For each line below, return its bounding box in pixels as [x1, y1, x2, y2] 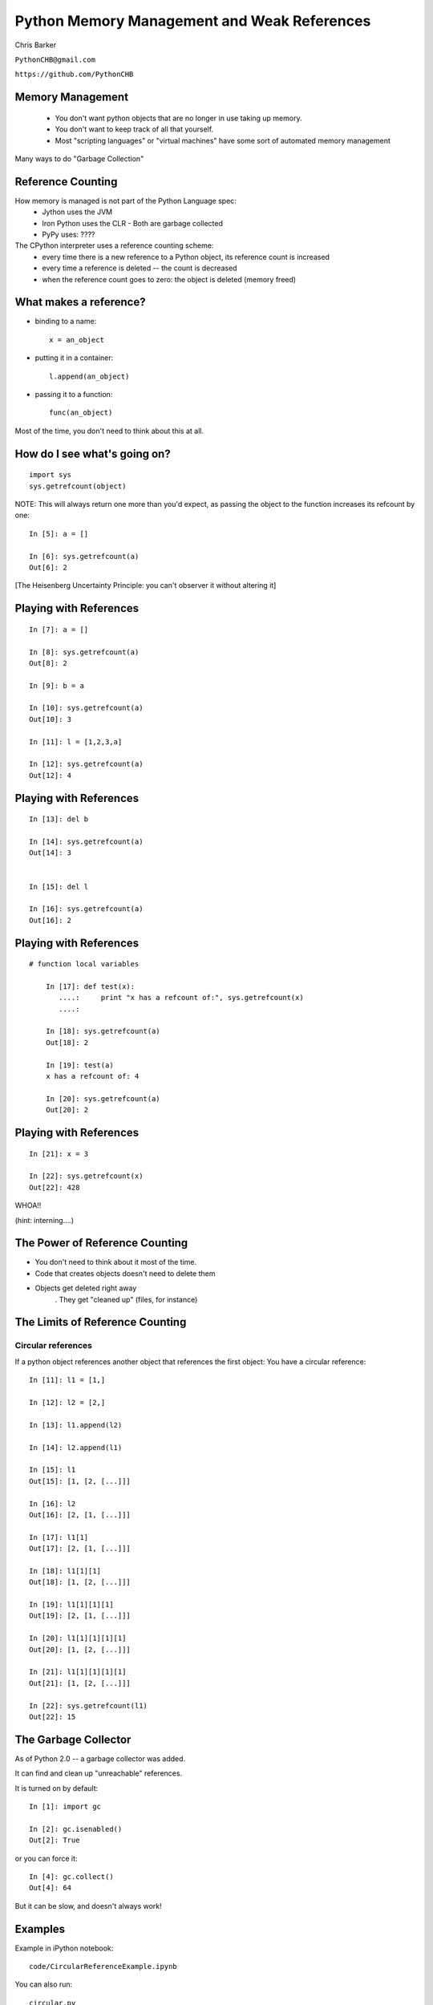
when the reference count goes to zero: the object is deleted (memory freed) [42, 274, 297, 284]
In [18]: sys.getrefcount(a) [45, 1027, 160, 1036]
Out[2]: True [29, 1836, 80, 1845]
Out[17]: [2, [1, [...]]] [29, 1544, 132, 1553]
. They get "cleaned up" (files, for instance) [55, 1294, 198, 1304]
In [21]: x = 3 [29, 1149, 89, 1158]
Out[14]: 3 [29, 849, 72, 857]
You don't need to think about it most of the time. [34, 1258, 197, 1267]
